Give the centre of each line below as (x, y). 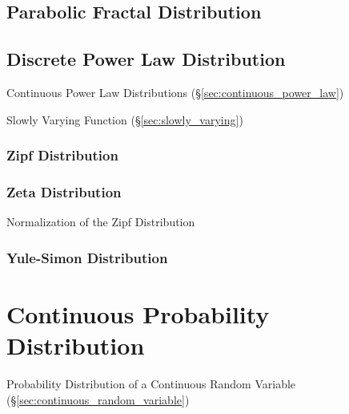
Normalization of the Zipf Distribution (101, 222)
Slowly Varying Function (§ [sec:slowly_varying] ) (125, 119)
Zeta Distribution (64, 191)
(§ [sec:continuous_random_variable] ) (98, 399)
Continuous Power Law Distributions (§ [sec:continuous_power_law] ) (175, 92)
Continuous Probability (138, 313)
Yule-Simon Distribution (87, 257)
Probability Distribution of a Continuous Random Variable (151, 383)
